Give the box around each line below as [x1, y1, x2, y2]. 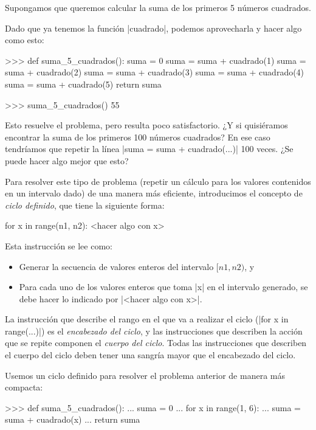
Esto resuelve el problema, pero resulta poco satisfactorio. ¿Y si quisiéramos [5, 119, 288, 131]
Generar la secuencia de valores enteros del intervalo [19, 260, 214, 272]
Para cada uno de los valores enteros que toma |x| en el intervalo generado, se [19, 280, 308, 293]
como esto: [5, 33, 44, 46]
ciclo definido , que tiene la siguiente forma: [5, 198, 165, 211]
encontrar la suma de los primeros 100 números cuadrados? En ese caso [5, 130, 270, 143]
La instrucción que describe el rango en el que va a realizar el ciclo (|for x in [5, 313, 289, 325]
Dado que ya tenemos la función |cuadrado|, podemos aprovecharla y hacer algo [5, 21, 302, 34]
